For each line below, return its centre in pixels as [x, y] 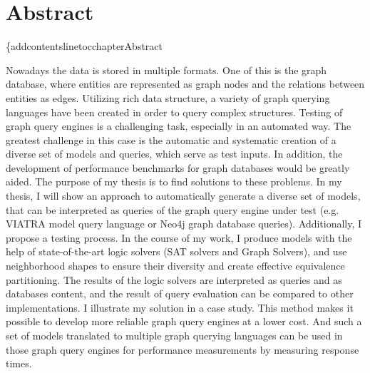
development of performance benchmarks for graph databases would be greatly [178, 167]
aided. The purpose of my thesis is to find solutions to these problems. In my [174, 182]
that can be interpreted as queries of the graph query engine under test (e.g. [173, 209]
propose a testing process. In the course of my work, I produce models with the [179, 237]
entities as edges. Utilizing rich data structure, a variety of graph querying [168, 97]
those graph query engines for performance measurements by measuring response [183, 349]
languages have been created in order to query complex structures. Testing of [174, 112]
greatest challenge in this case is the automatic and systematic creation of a [171, 139]
